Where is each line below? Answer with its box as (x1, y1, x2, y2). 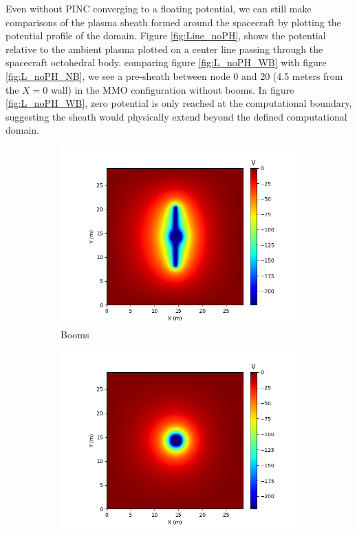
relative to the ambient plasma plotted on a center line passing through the (6, 41, 323, 56)
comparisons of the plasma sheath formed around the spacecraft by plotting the (6, 14, 341, 29)
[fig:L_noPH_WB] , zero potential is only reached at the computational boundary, (6, 96, 352, 110)
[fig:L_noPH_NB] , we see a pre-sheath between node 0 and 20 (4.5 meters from (6, 68, 343, 83)
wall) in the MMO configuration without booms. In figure (51, 82, 294, 96)
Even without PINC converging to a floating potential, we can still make (6, 1, 312, 15)
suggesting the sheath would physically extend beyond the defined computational (6, 109, 347, 123)
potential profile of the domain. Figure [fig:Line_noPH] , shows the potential (6, 28, 326, 43)
